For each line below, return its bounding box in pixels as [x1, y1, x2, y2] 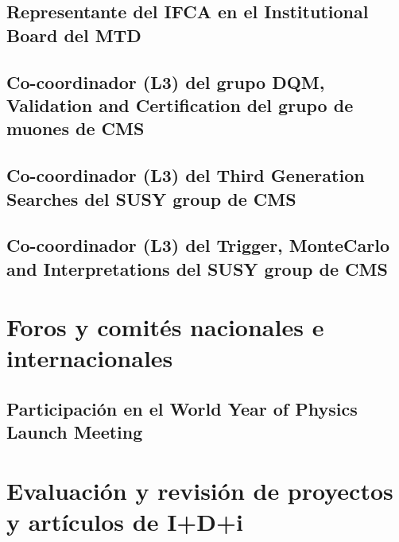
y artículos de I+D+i [6, 505, 244, 538]
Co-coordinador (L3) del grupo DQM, [6, 69, 325, 94]
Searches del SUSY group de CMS [6, 186, 296, 211]
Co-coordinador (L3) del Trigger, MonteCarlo [6, 233, 389, 257]
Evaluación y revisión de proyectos [6, 474, 393, 506]
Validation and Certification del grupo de [6, 92, 354, 117]
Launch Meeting [6, 420, 143, 444]
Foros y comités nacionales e [6, 311, 324, 343]
